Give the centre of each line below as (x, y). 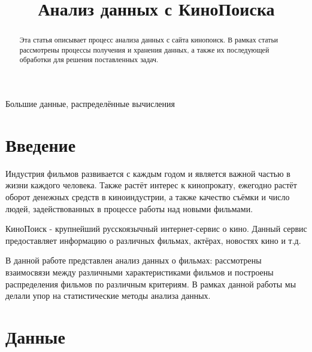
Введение (41, 144)
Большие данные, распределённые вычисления (90, 104)
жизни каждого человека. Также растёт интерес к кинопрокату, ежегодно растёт (151, 185)
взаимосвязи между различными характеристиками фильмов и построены (140, 272)
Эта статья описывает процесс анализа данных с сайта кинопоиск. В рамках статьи (149, 40)
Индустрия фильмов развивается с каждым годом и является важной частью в (148, 173)
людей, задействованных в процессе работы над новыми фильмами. (129, 208)
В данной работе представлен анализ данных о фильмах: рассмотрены (134, 260)
